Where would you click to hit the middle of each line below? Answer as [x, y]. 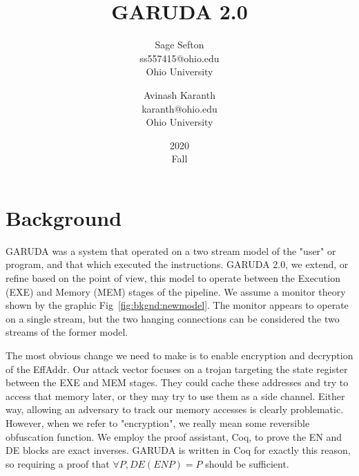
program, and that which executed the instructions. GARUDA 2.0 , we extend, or [177, 264]
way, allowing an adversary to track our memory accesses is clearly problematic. [175, 409]
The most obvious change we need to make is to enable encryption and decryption [179, 355]
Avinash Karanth [179, 94]
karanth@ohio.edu [179, 108]
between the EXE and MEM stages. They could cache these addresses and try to [177, 382]
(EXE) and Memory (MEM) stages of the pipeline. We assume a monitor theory [176, 291]
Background [64, 217]
